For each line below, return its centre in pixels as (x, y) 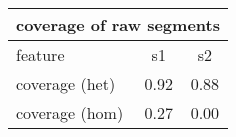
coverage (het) (66, 83)
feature (40, 54)
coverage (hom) (70, 112)
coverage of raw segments (118, 24)
